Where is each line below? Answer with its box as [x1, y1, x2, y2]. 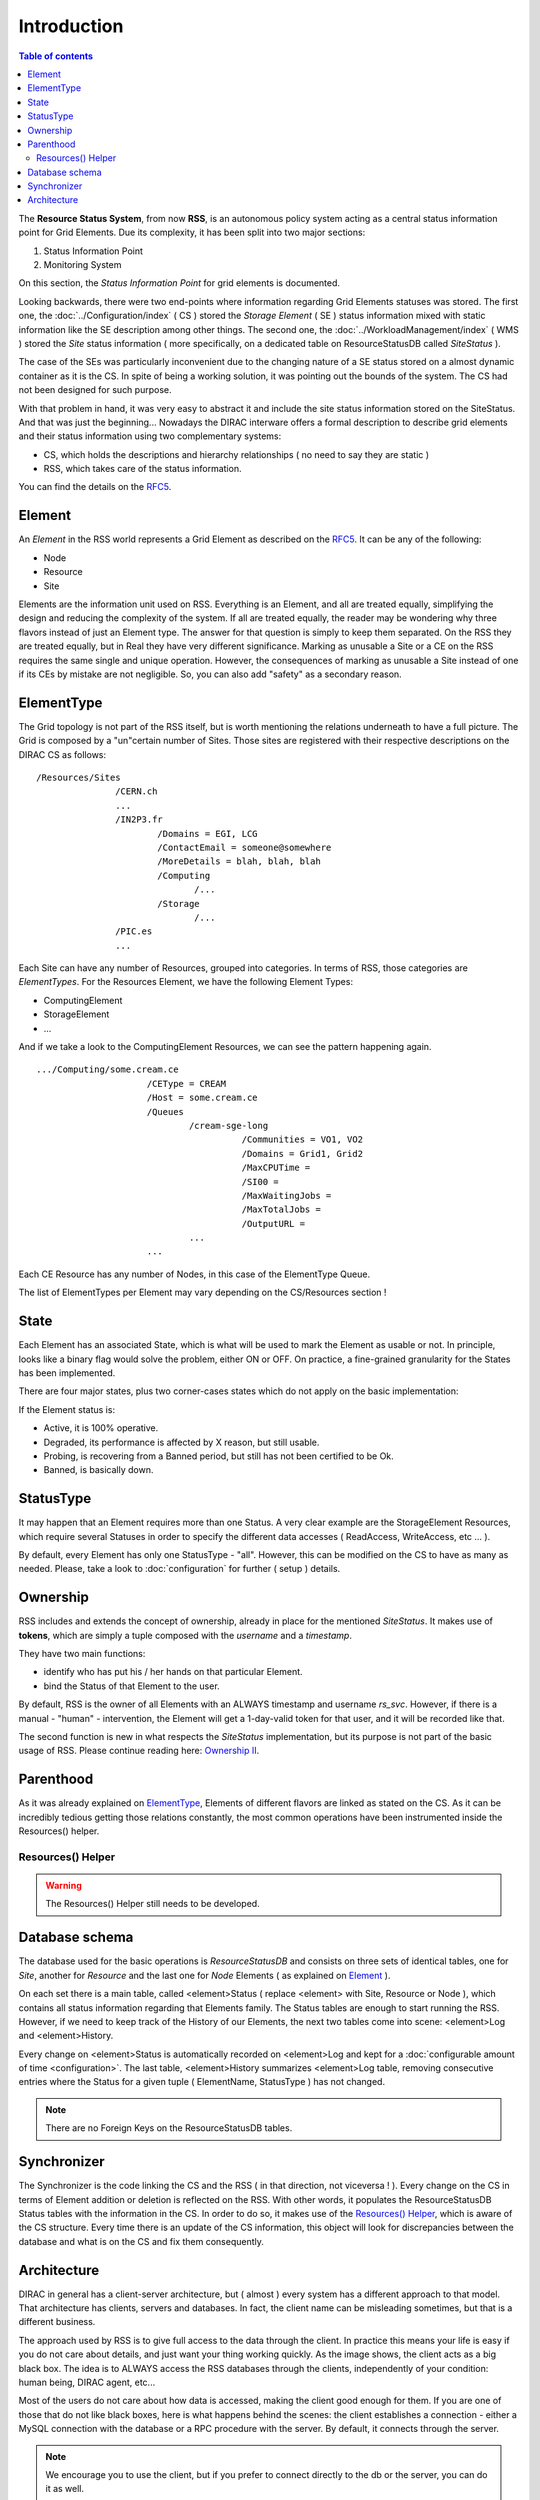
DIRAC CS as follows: [18, 748, 107, 760]
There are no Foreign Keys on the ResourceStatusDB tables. [45, 2122, 293, 2134]
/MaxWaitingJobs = [241, 1190, 332, 1201]
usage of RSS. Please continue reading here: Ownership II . [18, 1745, 260, 1757]
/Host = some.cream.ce [146, 1092, 259, 1104]
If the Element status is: [18, 1403, 115, 1415]
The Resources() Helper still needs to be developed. [45, 1898, 260, 1910]
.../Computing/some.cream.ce [36, 1064, 179, 1075]
